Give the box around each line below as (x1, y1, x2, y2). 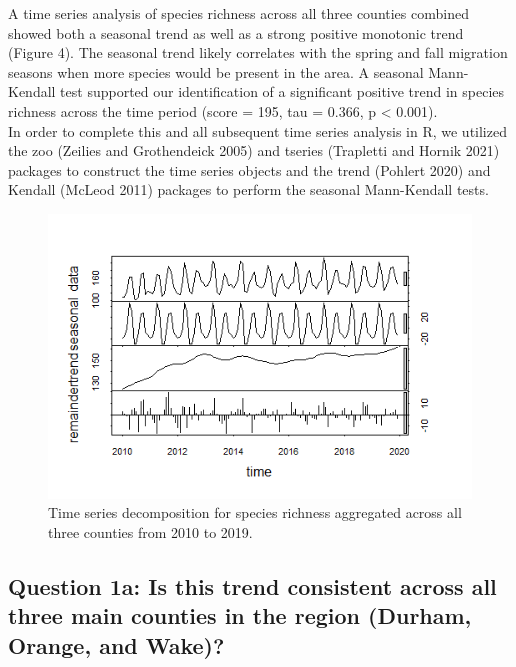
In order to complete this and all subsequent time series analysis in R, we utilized (8, 120, 507, 141)
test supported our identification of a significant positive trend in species (60, 81, 505, 102)
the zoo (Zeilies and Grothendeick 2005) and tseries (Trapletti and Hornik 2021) (8, 140, 500, 161)
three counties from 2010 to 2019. (48, 521, 253, 542)
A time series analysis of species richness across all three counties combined (8, 3, 469, 23)
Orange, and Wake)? (8, 629, 225, 660)
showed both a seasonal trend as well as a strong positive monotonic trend (8, 22, 464, 43)
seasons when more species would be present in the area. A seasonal (8, 61, 424, 82)
